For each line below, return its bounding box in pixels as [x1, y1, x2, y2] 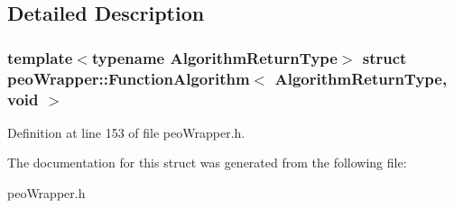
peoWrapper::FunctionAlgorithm [7, 67, 250, 89]
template [7, 46, 73, 68]
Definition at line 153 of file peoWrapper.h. [7, 122, 246, 141]
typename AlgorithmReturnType [91, 46, 338, 68]
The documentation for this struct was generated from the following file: [7, 153, 407, 172]
